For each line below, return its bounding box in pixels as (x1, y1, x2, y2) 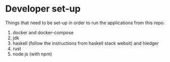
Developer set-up (5, 3, 81, 15)
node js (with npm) (12, 51, 52, 57)
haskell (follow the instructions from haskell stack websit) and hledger (12, 40, 159, 46)
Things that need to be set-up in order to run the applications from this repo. (5, 20, 165, 26)
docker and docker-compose (12, 29, 74, 35)
